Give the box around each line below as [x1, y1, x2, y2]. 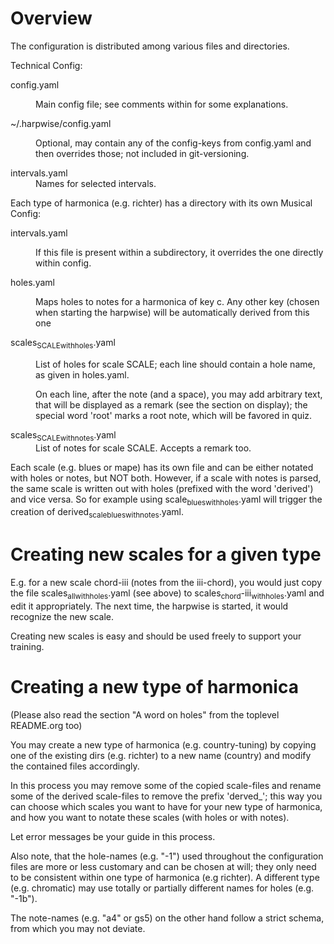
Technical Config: [10, 59, 83, 71]
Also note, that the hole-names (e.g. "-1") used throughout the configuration [10, 850, 324, 862]
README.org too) [10, 719, 83, 731]
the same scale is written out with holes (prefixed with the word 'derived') [10, 482, 314, 494]
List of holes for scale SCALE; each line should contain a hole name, [35, 358, 316, 370]
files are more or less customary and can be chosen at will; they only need [10, 860, 317, 872]
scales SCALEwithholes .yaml [10, 336, 116, 351]
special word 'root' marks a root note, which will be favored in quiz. [35, 409, 313, 421]
